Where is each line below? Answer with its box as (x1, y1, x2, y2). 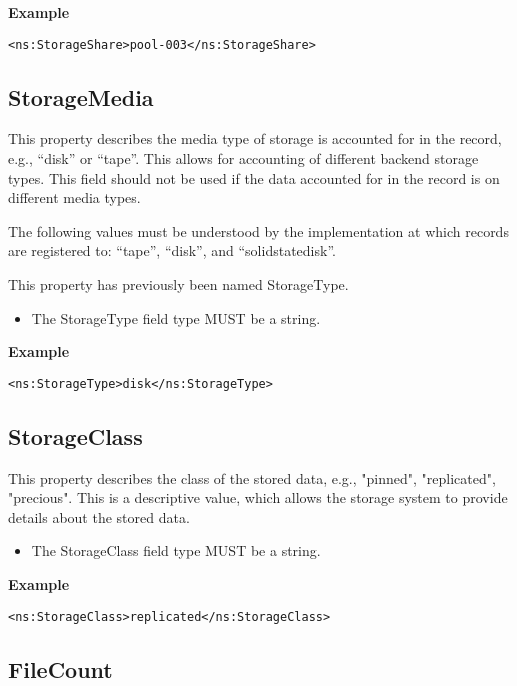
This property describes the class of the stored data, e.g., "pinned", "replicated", (8, 467, 496, 488)
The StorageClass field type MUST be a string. (31, 540, 321, 561)
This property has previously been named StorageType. (8, 274, 349, 295)
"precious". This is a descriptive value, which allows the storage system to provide (8, 487, 508, 508)
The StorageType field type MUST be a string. (31, 307, 321, 328)
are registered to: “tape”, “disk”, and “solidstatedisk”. (8, 240, 336, 261)
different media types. (8, 187, 141, 208)
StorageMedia (8, 81, 154, 112)
